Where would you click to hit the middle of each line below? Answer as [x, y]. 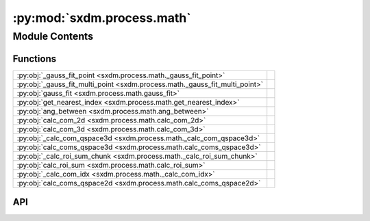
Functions [35, 58]
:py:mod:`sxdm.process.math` [102, 18]
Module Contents [53, 36]
